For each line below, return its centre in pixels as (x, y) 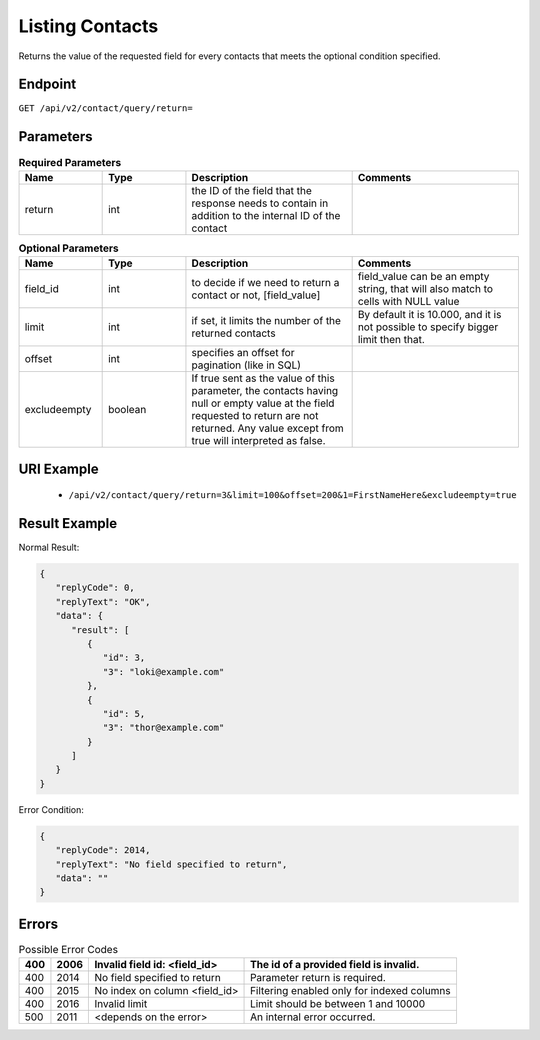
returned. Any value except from (267, 428)
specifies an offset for (243, 353)
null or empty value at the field (263, 403)
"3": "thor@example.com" (163, 728)
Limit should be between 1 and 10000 (338, 1004)
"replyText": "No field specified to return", (171, 864)
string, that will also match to (425, 289)
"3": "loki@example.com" (163, 671)
